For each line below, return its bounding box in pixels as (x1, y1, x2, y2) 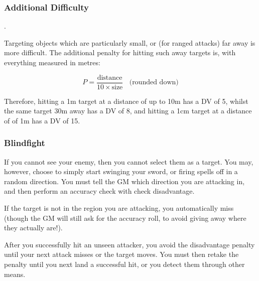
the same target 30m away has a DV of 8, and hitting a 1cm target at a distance (4, 105, 252, 116)
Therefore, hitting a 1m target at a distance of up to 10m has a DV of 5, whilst (4, 95, 248, 106)
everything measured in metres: (4, 57, 100, 67)
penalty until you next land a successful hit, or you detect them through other (4, 259, 245, 269)
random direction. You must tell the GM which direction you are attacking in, (4, 176, 245, 186)
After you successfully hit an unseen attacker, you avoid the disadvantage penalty (4, 239, 255, 249)
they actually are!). (4, 222, 63, 233)
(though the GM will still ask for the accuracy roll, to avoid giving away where (4, 212, 246, 223)
